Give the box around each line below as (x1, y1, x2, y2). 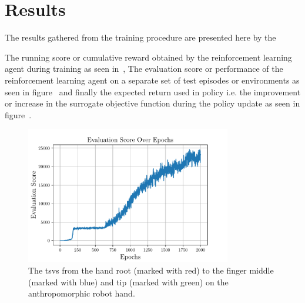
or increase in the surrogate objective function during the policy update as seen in (5, 97, 300, 109)
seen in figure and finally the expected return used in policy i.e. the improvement (5, 85, 301, 98)
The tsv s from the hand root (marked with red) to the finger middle (28, 264, 274, 276)
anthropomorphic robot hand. (28, 287, 135, 299)
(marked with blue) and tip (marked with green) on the (28, 275, 229, 288)
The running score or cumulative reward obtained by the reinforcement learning (5, 51, 292, 63)
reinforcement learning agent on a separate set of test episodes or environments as (5, 74, 300, 86)
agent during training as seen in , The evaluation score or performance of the (5, 62, 283, 75)
